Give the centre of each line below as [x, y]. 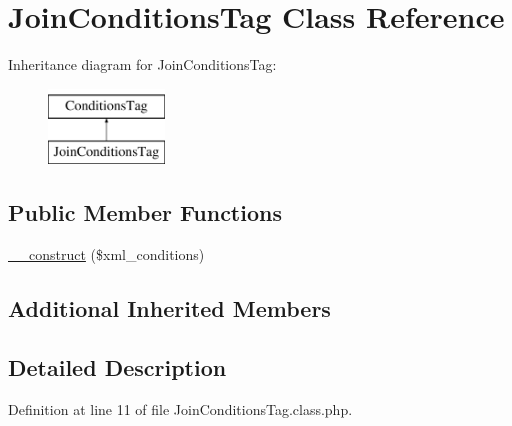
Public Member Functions [145, 212]
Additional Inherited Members [169, 308]
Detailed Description [117, 366]
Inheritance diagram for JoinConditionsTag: [142, 64]
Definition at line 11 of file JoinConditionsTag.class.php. [180, 408]
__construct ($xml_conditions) [106, 254]
